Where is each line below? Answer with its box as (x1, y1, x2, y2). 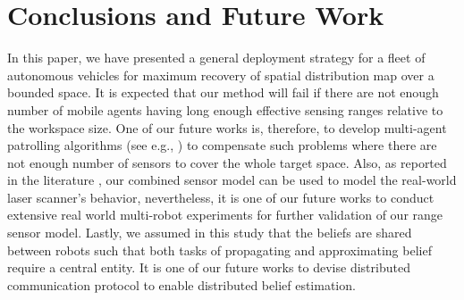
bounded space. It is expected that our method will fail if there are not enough (7, 83, 439, 102)
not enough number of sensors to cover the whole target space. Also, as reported (7, 153, 447, 171)
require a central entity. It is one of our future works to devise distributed (7, 258, 410, 277)
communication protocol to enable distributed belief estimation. (7, 275, 356, 294)
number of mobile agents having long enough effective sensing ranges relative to (7, 100, 443, 119)
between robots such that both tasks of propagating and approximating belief (7, 240, 432, 259)
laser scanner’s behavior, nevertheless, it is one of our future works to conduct (7, 187, 434, 206)
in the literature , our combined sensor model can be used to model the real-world (7, 171, 457, 189)
